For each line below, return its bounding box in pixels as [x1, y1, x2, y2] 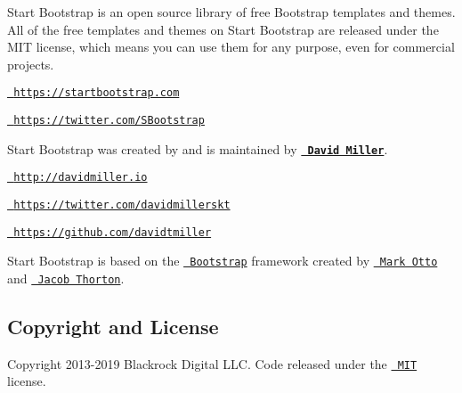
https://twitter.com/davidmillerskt [13, 199, 231, 211]
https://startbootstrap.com [13, 86, 180, 100]
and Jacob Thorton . [7, 268, 125, 287]
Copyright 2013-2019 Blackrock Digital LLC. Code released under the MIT [7, 354, 417, 373]
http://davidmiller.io [13, 171, 148, 184]
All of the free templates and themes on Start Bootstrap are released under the [7, 20, 439, 38]
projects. [7, 54, 54, 73]
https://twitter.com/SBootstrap [13, 114, 205, 127]
